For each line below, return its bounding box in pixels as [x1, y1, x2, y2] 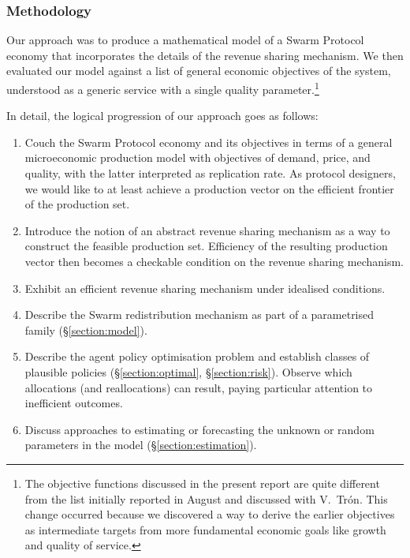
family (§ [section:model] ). [24, 321, 147, 338]
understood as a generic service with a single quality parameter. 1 [6, 79, 319, 97]
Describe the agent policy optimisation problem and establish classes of [24, 348, 370, 365]
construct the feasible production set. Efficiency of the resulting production [24, 238, 388, 254]
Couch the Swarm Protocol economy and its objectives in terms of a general [24, 133, 393, 150]
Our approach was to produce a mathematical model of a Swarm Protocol [6, 32, 364, 48]
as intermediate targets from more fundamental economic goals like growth [24, 521, 386, 537]
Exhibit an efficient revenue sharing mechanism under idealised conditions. [24, 279, 386, 296]
